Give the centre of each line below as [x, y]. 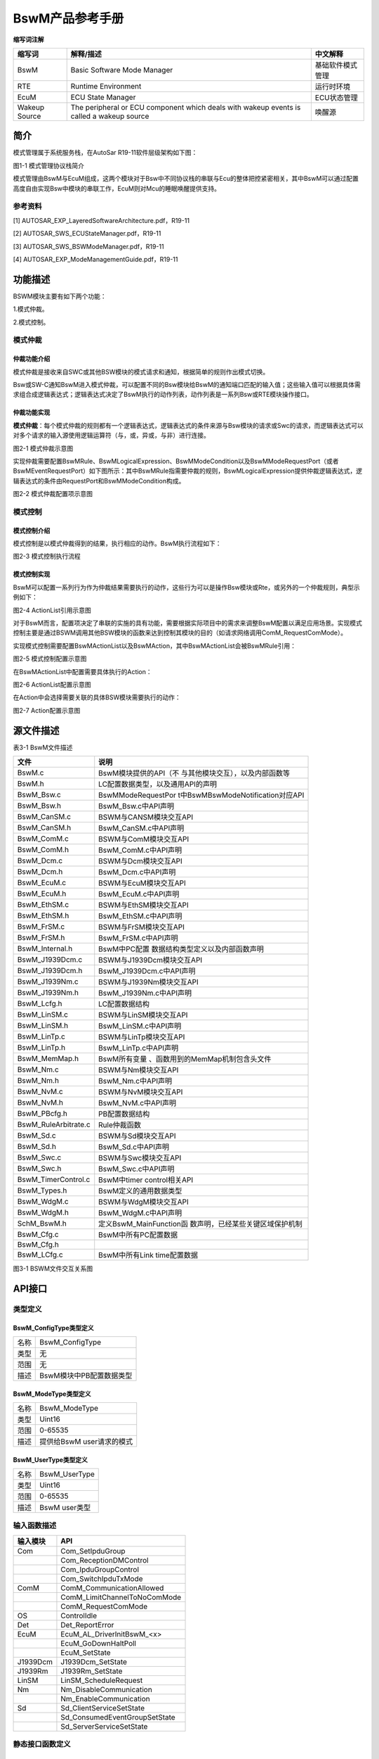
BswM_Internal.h [45, 948]
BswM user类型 [65, 1507]
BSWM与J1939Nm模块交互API [149, 982]
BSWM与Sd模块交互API [137, 1136]
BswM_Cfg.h [38, 1245]
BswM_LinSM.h [43, 1026]
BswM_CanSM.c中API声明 [141, 828]
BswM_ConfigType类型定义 [53, 1328]
